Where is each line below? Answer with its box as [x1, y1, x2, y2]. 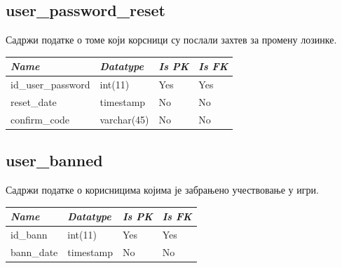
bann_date [11, 244, 58, 259]
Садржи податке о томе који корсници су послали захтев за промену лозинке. [6, 32, 337, 47]
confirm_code [11, 112, 70, 126]
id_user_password [11, 77, 90, 92]
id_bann [11, 227, 48, 242]
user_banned [6, 149, 103, 171]
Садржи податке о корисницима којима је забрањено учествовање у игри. [6, 182, 319, 197]
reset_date [11, 94, 57, 109]
